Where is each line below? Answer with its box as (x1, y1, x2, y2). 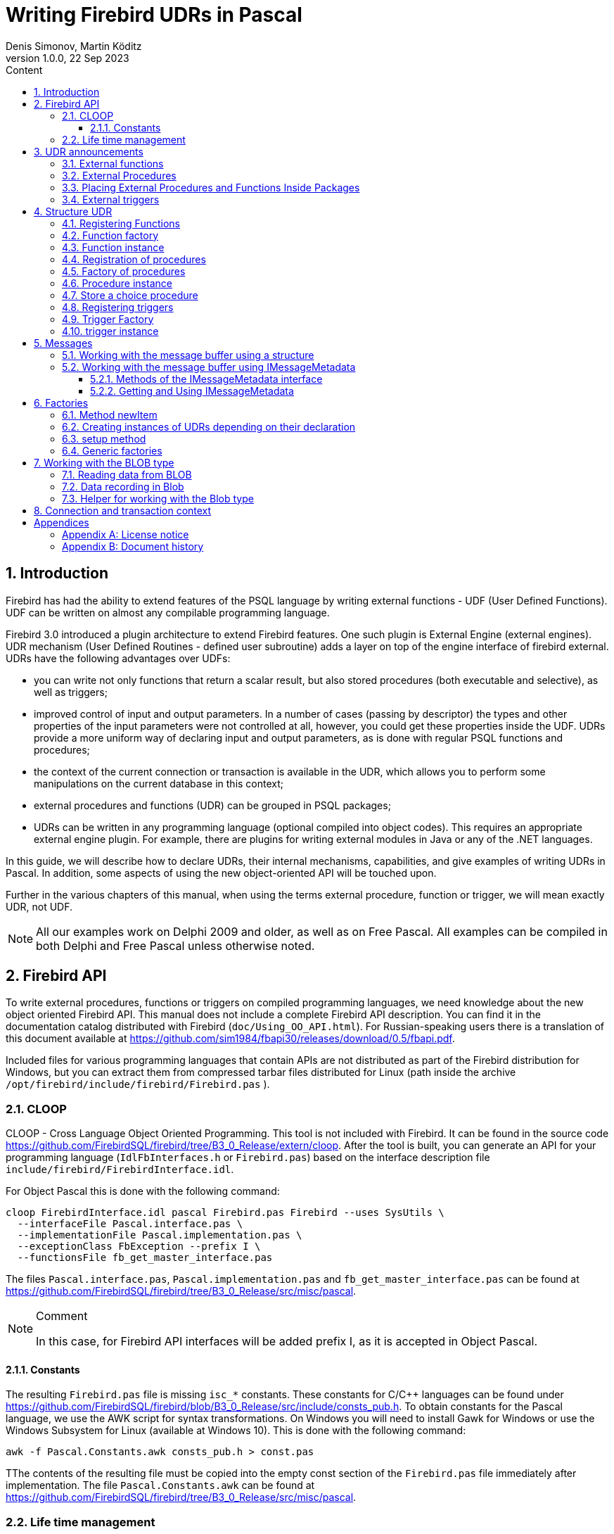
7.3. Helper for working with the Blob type (62, 492, 254, 505)
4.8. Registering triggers (62, 300, 174, 313)
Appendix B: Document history (62, 540, 204, 552)
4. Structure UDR (34, 205, 113, 217)
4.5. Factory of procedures (62, 265, 186, 277)
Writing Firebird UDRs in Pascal (6, 3, 302, 27)
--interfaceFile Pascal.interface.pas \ (17, 1218, 243, 1230)
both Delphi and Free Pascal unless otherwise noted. (36, 938, 315, 953)
